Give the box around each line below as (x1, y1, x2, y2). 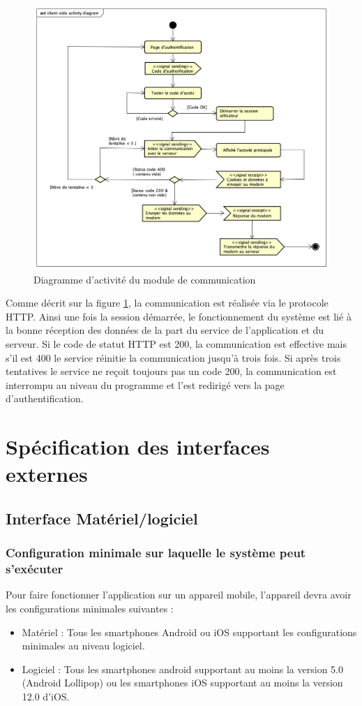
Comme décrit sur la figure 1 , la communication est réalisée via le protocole (6, 295, 329, 310)
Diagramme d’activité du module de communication (33, 272, 256, 286)
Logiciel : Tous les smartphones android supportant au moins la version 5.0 (22, 661, 343, 676)
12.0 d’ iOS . (22, 689, 70, 704)
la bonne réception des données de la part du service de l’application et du (6, 323, 324, 337)
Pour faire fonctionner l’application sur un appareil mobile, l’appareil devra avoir (6, 587, 352, 602)
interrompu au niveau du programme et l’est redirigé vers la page (6, 377, 285, 392)
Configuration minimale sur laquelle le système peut (6, 544, 306, 561)
